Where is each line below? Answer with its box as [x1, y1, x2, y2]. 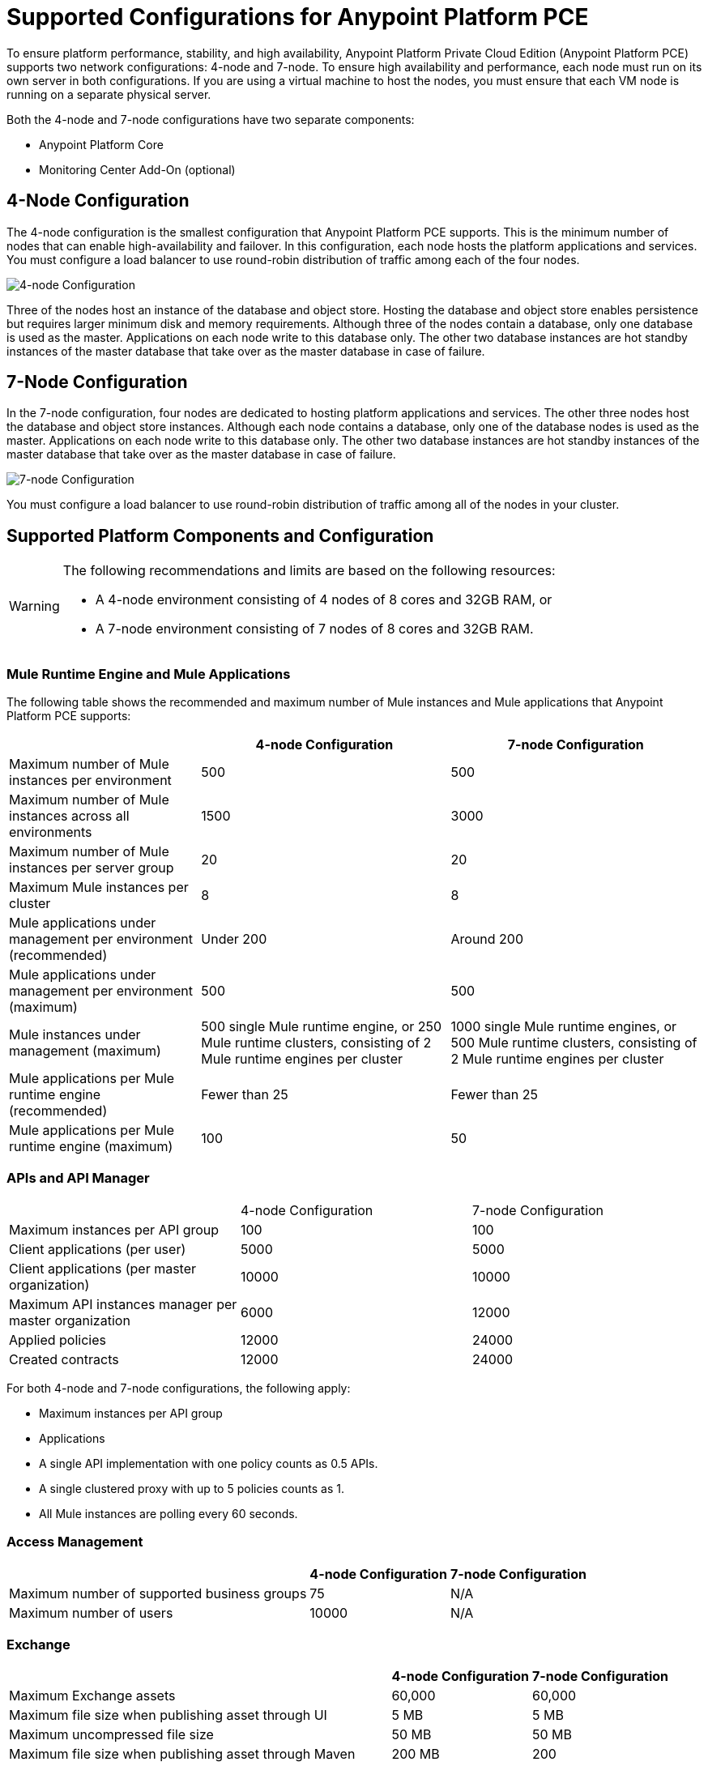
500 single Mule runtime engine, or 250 [201, 1018, 442, 1035]
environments [9, 824, 92, 841]
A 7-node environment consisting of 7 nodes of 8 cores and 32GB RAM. [95, 621, 534, 638]
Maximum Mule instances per [9, 879, 189, 896]
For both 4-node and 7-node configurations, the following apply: [6, 1380, 351, 1395]
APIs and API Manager [6, 1170, 150, 1187]
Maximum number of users [9, 1604, 173, 1621]
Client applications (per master [9, 1260, 197, 1277]
